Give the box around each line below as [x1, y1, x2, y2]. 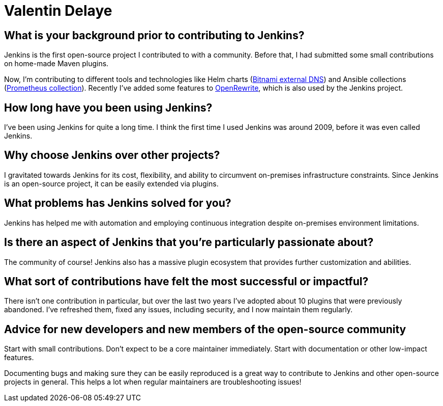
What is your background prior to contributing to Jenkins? [4, 29, 305, 42]
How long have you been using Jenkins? [4, 101, 213, 114]
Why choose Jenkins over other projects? [4, 149, 220, 162]
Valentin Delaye [4, 2, 112, 19]
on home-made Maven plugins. [4, 59, 109, 68]
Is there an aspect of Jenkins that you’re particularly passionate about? [4, 236, 374, 249]
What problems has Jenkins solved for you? [4, 197, 231, 210]
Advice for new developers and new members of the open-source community [4, 322, 406, 336]
